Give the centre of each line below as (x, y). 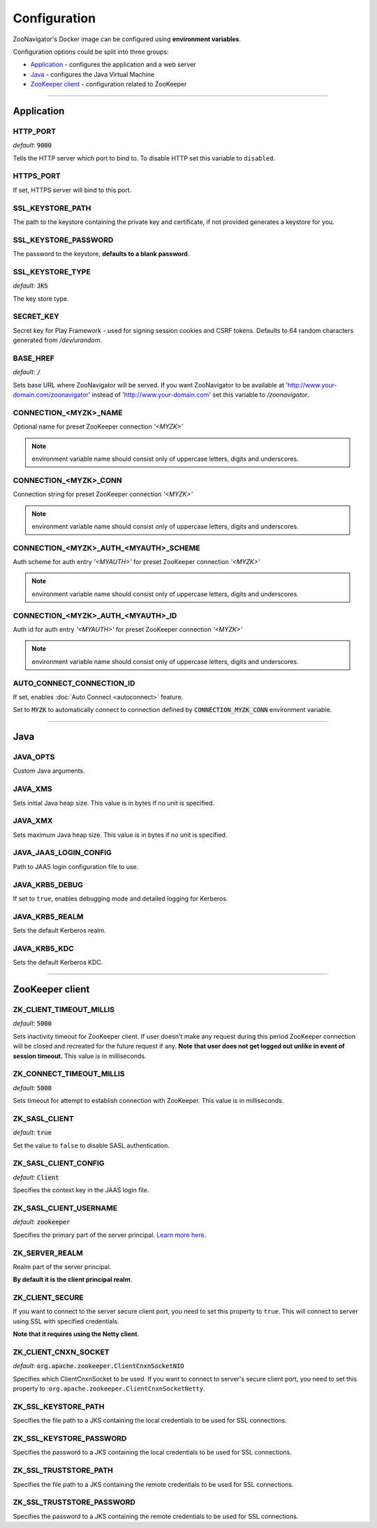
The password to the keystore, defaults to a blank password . (101, 254)
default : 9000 (32, 145)
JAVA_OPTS (34, 757)
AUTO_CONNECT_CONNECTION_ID (74, 683)
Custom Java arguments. (49, 771)
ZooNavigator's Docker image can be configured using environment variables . (127, 39)
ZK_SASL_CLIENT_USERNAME (65, 1208)
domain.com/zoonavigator (51, 395)
